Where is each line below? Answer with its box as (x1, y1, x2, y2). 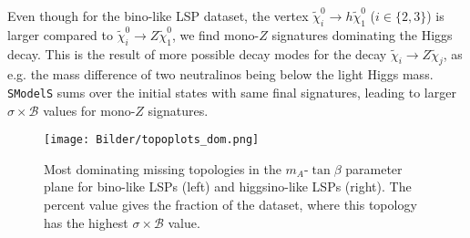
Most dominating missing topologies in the (44, 159, 281, 178)
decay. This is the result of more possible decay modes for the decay (7, 44, 387, 63)
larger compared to (7, 25, 114, 44)
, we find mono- (171, 25, 260, 44)
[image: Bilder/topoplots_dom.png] (44, 133, 260, 147)
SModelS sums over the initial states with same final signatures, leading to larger (7, 82, 456, 101)
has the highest (44, 212, 128, 232)
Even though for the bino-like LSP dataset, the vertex (7, 6, 309, 25)
